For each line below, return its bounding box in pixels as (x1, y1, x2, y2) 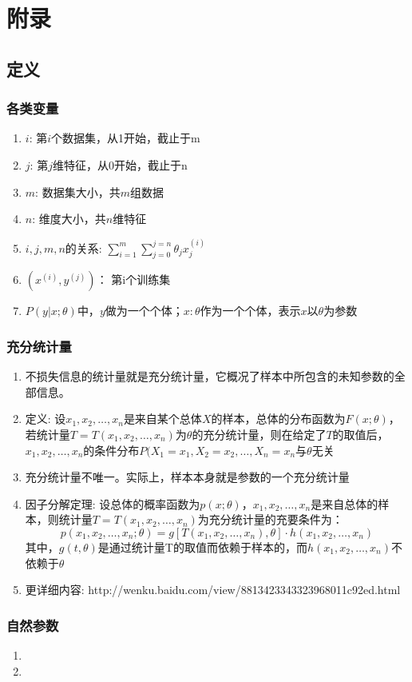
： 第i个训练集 (96, 271, 171, 288)
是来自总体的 (311, 495, 378, 512)
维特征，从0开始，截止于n (52, 156, 188, 173)
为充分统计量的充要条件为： (197, 511, 343, 528)
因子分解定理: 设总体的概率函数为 (25, 495, 200, 512)
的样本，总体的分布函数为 (211, 410, 346, 427)
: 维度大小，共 (32, 210, 106, 227)
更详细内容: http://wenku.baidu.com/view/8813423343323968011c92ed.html (25, 581, 401, 598)
